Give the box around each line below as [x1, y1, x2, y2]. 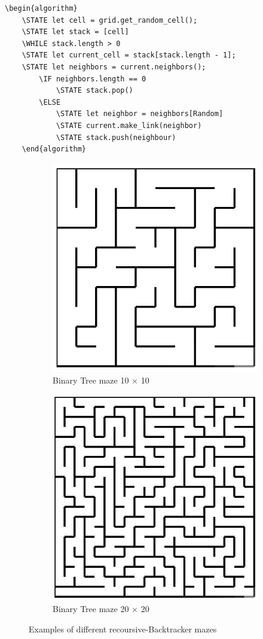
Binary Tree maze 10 [53, 374, 129, 387]
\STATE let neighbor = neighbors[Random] [56, 109, 224, 118]
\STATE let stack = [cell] [22, 28, 129, 36]
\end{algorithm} [22, 145, 87, 154]
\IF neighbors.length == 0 [39, 74, 146, 83]
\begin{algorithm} [5, 4, 78, 13]
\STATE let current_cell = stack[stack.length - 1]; [22, 51, 236, 60]
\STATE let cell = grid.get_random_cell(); [22, 16, 198, 25]
